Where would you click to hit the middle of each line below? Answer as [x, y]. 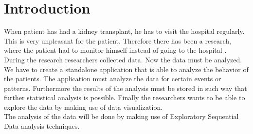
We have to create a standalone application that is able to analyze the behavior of [126, 69]
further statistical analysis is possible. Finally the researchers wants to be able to [125, 97]
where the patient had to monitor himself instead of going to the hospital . [115, 50]
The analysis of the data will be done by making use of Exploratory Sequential [121, 116]
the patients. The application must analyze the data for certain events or [113, 79]
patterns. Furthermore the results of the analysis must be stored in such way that [126, 88]
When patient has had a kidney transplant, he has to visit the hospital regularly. [124, 31]
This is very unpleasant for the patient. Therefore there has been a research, [117, 40]
